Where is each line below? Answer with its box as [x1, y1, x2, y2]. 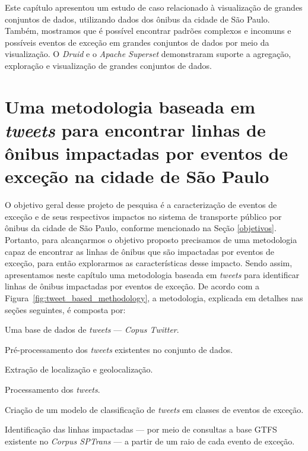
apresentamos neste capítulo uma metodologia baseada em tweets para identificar [5, 268, 300, 280]
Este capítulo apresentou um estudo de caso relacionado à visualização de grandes [5, 1, 303, 13]
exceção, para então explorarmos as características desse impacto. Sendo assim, [5, 257, 293, 269]
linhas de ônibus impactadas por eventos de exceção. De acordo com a [5, 280, 260, 292]
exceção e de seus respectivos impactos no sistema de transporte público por [5, 210, 282, 222]
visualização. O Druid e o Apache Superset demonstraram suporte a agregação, [5, 48, 291, 60]
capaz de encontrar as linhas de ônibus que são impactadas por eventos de [5, 245, 274, 257]
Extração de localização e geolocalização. [5, 363, 153, 376]
